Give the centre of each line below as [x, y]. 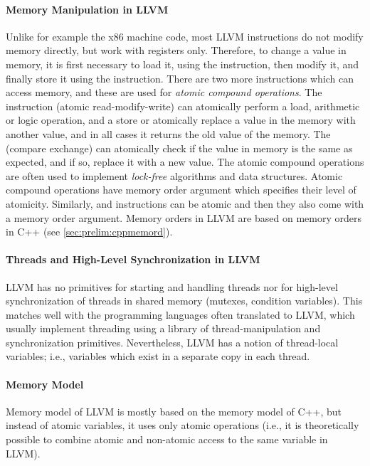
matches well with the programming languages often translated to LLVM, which [180, 314]
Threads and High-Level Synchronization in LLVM [133, 259]
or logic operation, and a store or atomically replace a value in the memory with [181, 120]
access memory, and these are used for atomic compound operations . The [164, 92]
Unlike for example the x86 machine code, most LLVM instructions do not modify [185, 36]
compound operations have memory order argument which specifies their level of [181, 190]
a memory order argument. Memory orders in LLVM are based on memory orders [184, 217]
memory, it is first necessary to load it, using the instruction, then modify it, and [183, 64]
